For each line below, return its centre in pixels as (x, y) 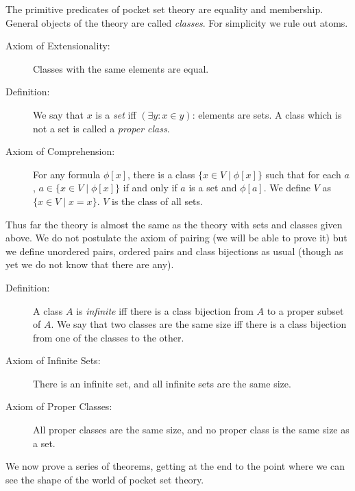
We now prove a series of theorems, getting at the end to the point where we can (175, 466)
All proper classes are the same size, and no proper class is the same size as (191, 430)
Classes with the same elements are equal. (121, 68)
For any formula (67, 174)
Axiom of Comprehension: (60, 151)
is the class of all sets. (157, 201)
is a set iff (116, 114)
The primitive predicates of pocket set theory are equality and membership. (164, 9)
